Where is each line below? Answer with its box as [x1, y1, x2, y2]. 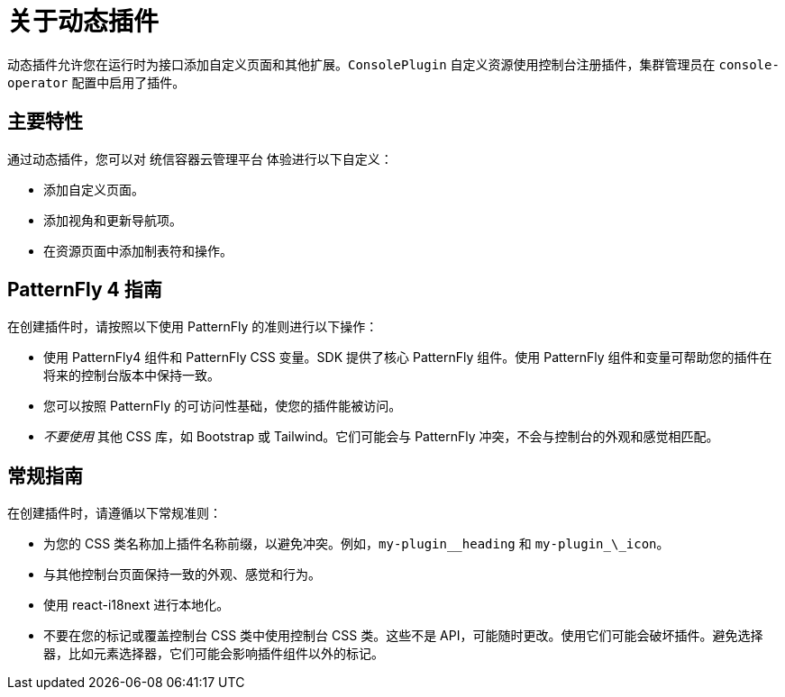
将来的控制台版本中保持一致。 [43, 367, 220, 384]
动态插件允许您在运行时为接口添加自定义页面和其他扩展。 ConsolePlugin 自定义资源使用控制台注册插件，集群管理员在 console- [7, 56, 780, 72]
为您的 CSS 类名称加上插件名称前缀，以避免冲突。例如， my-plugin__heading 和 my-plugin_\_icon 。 [43, 536, 670, 552]
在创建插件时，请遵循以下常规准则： [7, 505, 222, 521]
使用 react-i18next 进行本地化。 [43, 597, 230, 613]
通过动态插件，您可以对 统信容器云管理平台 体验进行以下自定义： [7, 150, 393, 167]
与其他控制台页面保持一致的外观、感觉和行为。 [43, 566, 321, 583]
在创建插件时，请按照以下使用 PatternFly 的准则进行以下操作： [7, 319, 379, 335]
